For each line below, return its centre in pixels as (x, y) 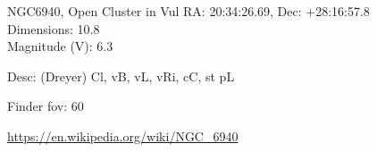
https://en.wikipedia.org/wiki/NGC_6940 (123, 135)
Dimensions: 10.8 (54, 28)
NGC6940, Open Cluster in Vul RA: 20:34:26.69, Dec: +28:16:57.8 (188, 11)
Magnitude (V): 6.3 (60, 46)
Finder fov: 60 (46, 106)
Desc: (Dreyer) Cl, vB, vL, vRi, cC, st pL (121, 76)
